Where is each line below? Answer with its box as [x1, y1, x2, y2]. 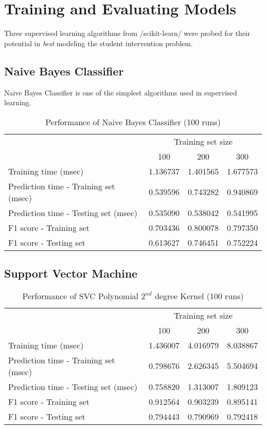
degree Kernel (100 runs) [154, 289, 244, 302]
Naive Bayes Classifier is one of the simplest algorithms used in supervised [4, 87, 237, 98]
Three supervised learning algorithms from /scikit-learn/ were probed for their [4, 28, 250, 38]
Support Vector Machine [4, 265, 138, 281]
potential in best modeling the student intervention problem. [4, 37, 193, 48]
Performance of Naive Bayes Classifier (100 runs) [45, 115, 221, 128]
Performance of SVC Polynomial [22, 289, 139, 302]
